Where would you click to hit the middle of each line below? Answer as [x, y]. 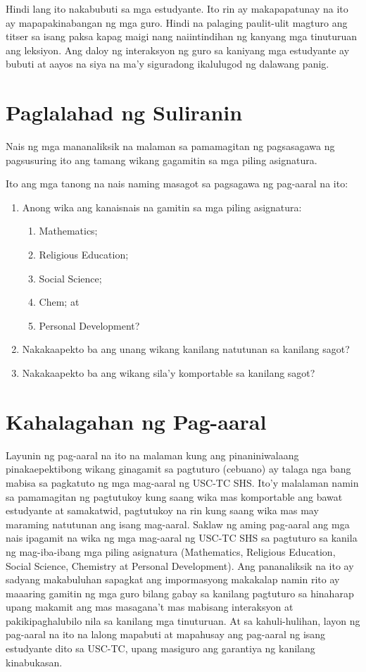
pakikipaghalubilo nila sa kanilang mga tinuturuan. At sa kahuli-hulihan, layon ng [183, 620]
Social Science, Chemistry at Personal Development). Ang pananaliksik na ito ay [180, 565]
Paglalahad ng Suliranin [124, 112]
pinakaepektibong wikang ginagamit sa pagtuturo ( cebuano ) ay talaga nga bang [178, 469]
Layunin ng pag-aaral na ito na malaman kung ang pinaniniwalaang [152, 455]
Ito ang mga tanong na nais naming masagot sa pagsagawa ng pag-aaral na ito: [177, 183]
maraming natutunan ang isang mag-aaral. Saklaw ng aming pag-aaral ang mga [178, 524]
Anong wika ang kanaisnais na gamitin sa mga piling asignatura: [162, 207]
